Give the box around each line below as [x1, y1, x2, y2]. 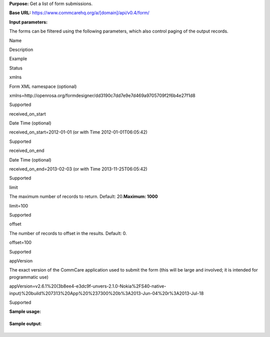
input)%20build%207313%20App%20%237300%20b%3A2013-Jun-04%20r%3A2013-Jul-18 [9, 290, 204, 296]
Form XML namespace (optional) [9, 83, 77, 89]
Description [9, 46, 33, 52]
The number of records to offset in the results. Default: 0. [9, 230, 127, 236]
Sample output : [9, 320, 42, 326]
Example [9, 55, 27, 62]
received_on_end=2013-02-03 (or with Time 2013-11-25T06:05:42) [9, 166, 147, 172]
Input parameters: [9, 19, 48, 25]
